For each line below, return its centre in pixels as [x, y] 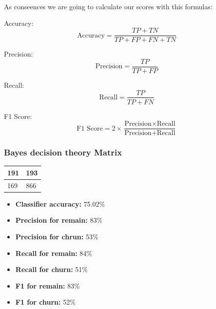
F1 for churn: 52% [45, 302]
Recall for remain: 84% [54, 253]
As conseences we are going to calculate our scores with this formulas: [108, 6]
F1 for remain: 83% [48, 285]
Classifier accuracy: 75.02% [60, 203]
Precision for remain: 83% [59, 220]
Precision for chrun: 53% [57, 237]
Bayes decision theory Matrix [63, 152]
